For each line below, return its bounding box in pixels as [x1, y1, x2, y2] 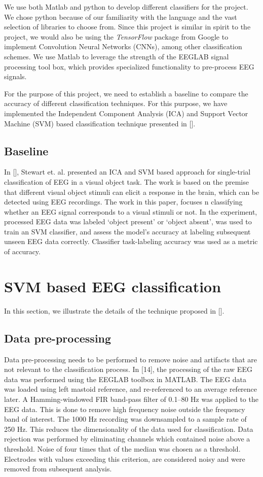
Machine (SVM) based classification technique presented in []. [4, 118, 196, 128]
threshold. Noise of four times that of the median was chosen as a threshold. [4, 443, 241, 454]
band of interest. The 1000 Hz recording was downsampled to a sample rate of [4, 414, 247, 424]
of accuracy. [4, 246, 41, 257]
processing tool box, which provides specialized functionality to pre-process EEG [4, 61, 254, 72]
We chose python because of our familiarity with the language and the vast [4, 11, 237, 22]
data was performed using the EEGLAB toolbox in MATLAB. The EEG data [4, 373, 247, 384]
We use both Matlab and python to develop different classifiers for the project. [4, 2, 248, 12]
